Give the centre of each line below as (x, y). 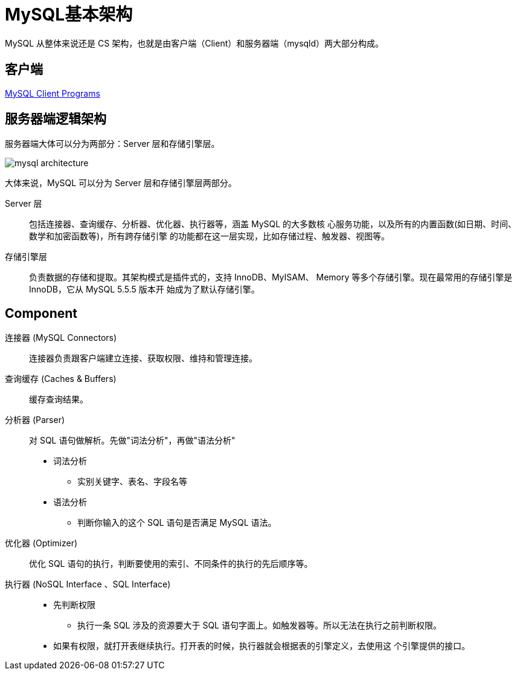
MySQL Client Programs (53, 93)
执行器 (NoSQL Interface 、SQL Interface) (88, 584)
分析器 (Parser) (35, 420)
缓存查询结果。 (59, 399)
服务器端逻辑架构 (56, 119)
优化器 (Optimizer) (41, 543)
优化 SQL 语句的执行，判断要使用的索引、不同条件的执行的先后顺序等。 (171, 564)
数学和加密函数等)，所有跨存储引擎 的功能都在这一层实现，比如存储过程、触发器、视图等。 (210, 236)
